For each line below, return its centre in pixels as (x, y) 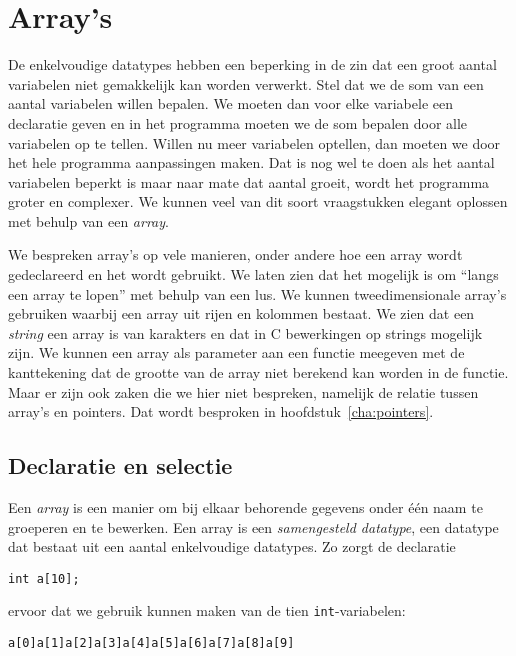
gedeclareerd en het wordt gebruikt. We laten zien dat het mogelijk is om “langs (253, 274)
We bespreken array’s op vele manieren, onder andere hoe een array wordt (235, 254)
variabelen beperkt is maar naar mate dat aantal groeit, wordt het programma (249, 181)
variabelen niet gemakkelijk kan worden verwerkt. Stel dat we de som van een (246, 83)
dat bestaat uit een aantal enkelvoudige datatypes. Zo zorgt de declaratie (232, 546)
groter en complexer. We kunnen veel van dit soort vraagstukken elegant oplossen (258, 201)
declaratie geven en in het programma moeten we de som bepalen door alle (238, 122)
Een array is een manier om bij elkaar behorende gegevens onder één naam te (245, 507)
